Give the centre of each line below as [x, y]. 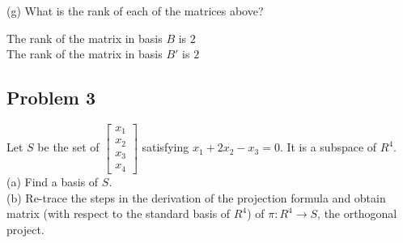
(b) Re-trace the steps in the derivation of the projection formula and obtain [196, 197]
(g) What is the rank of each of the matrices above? [135, 11]
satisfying [165, 147]
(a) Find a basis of [53, 181]
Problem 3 [51, 98]
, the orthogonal [357, 213]
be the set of [68, 147]
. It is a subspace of [328, 147]
